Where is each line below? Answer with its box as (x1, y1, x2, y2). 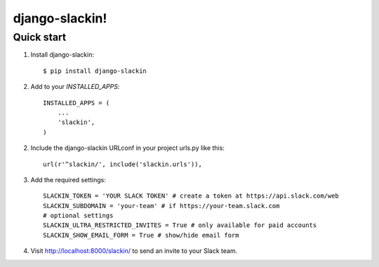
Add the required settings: (30, 175, 107, 184)
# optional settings (43, 212, 114, 220)
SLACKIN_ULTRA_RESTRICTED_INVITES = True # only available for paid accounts (43, 221, 317, 229)
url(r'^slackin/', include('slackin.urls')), (43, 160, 203, 168)
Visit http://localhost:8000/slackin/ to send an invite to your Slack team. (30, 247, 238, 255)
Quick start (13, 31, 67, 43)
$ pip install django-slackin (43, 67, 147, 75)
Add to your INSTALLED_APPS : (30, 83, 120, 91)
